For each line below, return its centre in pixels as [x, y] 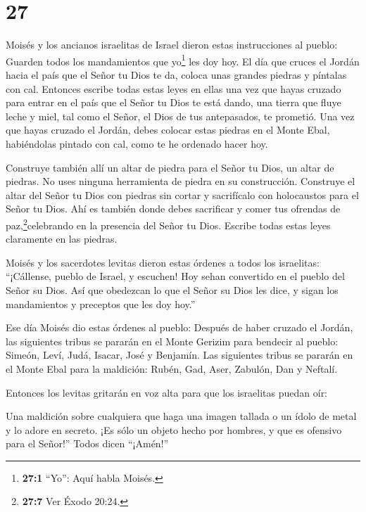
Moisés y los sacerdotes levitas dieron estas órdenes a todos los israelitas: [163, 262]
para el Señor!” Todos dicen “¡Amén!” [87, 443]
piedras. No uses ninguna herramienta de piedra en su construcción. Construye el [181, 181]
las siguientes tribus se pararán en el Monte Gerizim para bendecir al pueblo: [172, 341]
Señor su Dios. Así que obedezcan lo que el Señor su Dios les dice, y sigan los [172, 289]
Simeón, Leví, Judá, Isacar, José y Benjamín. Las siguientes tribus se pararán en [179, 355]
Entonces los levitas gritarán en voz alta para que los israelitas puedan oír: [167, 392]
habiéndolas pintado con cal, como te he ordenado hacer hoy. [137, 143]
